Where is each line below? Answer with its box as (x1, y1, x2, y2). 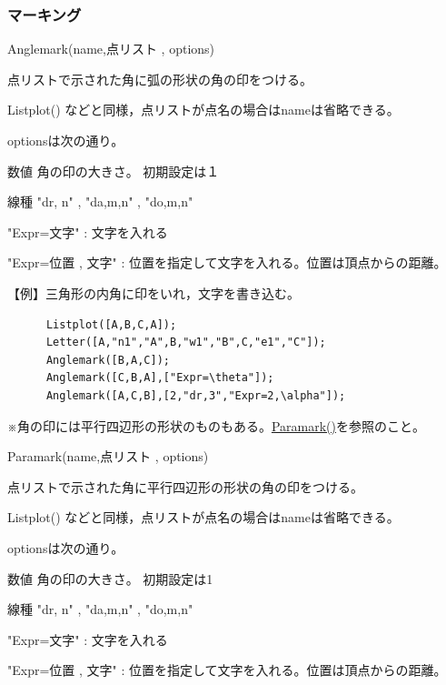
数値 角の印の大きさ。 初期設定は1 (7, 569, 213, 588)
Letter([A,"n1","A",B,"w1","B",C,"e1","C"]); (45, 336, 326, 349)
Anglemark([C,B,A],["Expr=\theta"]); (45, 371, 274, 385)
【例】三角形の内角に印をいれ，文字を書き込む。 (7, 283, 300, 302)
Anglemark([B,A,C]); (45, 353, 170, 367)
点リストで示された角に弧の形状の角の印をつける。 (7, 69, 312, 88)
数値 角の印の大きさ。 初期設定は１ (7, 161, 220, 180)
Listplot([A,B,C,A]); (45, 317, 177, 331)
